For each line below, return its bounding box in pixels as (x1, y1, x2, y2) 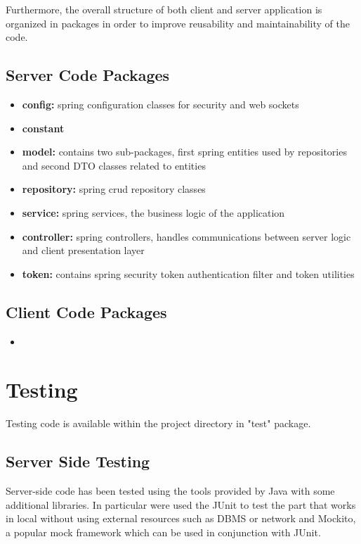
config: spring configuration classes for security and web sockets (22, 96, 299, 111)
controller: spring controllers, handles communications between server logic (22, 229, 351, 243)
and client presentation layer (22, 243, 145, 258)
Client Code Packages (6, 301, 167, 322)
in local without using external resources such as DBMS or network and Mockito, (6, 511, 356, 526)
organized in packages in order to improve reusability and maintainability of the (6, 15, 350, 30)
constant (22, 120, 65, 135)
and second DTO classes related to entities (22, 158, 206, 172)
